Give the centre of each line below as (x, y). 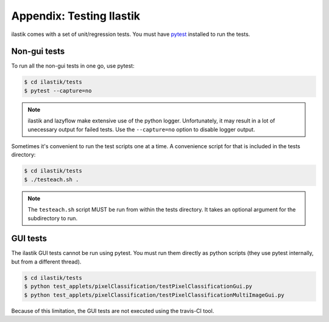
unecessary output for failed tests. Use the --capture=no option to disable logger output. (141, 129)
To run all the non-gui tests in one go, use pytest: (73, 66)
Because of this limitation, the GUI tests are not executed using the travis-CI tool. (113, 310)
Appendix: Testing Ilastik (76, 16)
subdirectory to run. (53, 218)
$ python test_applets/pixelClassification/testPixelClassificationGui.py (138, 286)
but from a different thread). (46, 262)
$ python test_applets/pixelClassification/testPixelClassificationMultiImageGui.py (154, 295)
